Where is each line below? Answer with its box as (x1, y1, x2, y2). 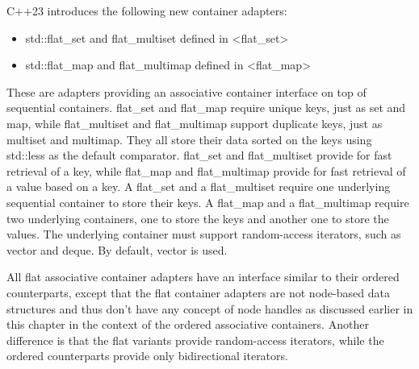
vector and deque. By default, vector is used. (6, 241, 228, 258)
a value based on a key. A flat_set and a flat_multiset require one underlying (6, 178, 391, 195)
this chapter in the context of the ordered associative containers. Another (6, 316, 369, 333)
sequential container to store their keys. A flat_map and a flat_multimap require (6, 193, 409, 210)
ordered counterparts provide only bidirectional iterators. (6, 347, 288, 364)
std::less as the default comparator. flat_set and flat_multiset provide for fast (6, 147, 392, 164)
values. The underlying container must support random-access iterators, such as (6, 226, 401, 243)
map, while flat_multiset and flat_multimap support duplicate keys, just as (6, 114, 383, 131)
